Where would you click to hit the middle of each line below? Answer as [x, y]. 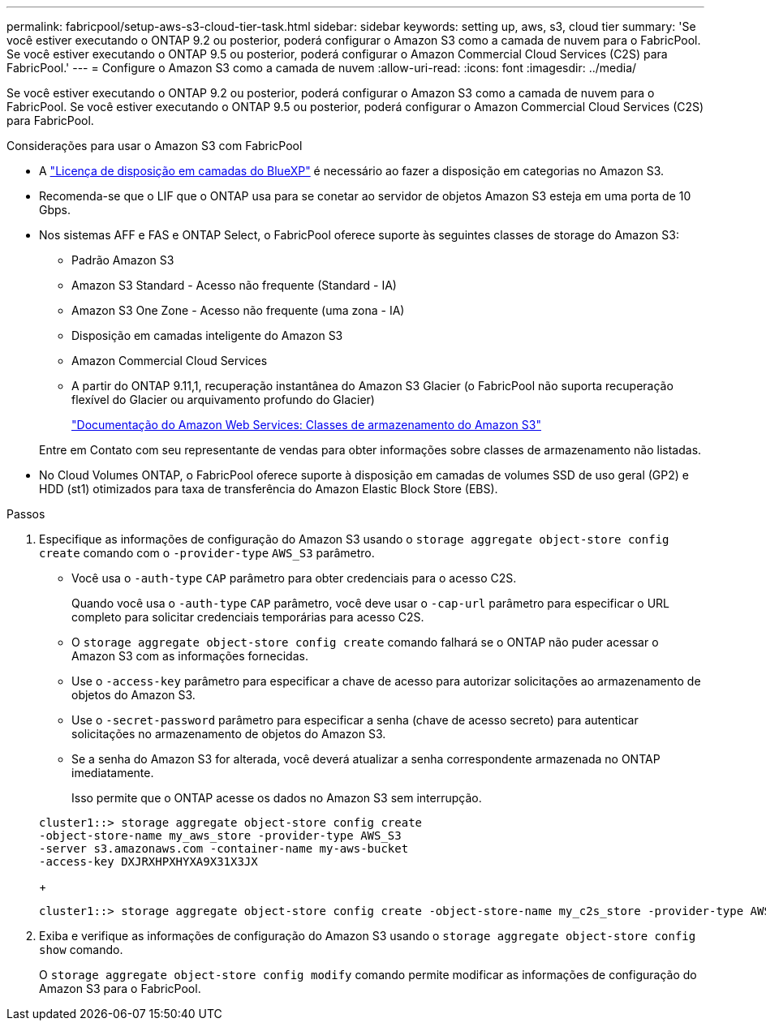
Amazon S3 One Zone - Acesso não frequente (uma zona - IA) [238, 310]
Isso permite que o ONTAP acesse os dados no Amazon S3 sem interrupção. [277, 798]
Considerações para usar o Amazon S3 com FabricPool [155, 146]
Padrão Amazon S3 [123, 260]
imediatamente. [113, 773]
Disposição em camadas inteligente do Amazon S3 [207, 335]
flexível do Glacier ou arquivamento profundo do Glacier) [223, 400]
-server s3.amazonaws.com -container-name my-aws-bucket [224, 849]
